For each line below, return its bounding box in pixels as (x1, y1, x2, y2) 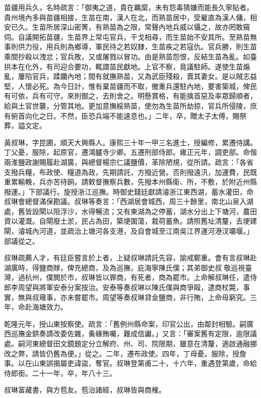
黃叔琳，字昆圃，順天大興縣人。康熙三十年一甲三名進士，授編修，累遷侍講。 (4, 137, 257, 147)
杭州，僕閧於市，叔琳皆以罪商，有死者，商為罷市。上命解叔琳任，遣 (25, 272, 250, 282)
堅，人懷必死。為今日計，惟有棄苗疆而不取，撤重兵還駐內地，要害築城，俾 (4, 80, 250, 91)
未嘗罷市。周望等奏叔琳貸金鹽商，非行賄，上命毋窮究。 (67, 291, 250, 302)
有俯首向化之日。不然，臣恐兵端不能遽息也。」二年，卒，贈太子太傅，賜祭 (4, 110, 246, 121)
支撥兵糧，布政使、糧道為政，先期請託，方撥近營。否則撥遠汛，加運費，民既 (4, 166, 257, 177)
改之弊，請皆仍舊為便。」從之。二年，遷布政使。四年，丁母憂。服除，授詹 (4, 348, 246, 358)
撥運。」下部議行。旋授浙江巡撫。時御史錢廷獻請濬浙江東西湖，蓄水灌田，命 (4, 186, 253, 196)
